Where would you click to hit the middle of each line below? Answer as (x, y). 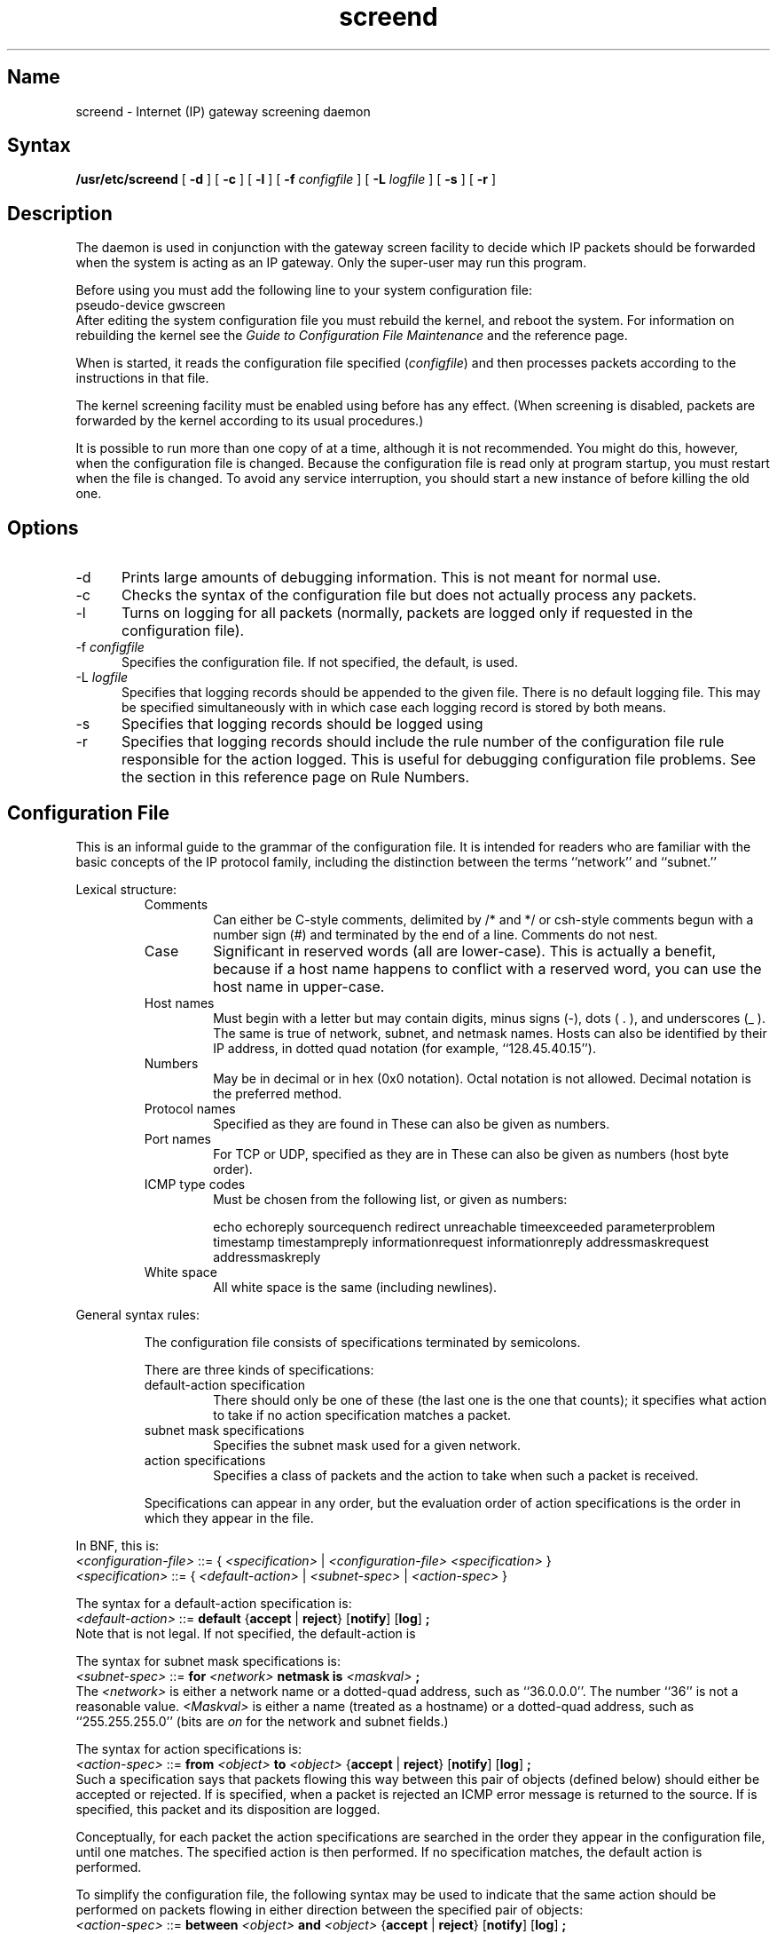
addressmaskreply (267, 1256)
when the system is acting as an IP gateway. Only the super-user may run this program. (331, 263)
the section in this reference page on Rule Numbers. (295, 777)
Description (60, 213)
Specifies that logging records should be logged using (302, 724)
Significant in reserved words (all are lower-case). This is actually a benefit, (465, 951)
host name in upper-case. (299, 986)
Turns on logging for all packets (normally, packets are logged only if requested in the (407, 613)
